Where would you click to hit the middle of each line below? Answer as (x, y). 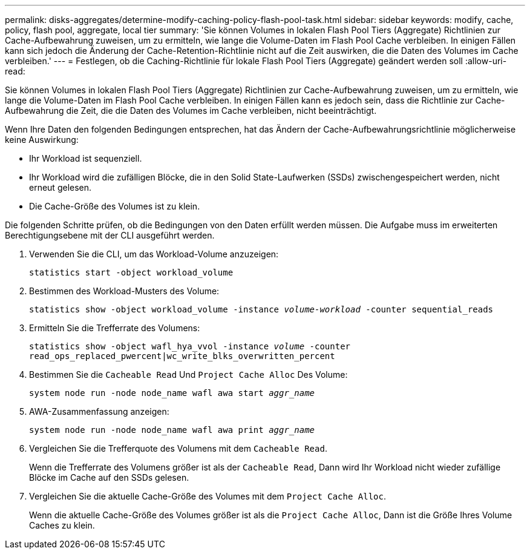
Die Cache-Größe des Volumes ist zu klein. (115, 206)
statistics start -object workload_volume (131, 272)
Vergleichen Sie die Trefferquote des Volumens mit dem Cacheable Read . (178, 448)
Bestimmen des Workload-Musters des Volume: (124, 291)
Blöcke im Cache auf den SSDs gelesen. (109, 477)
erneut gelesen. (61, 187)
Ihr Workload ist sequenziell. (86, 158)
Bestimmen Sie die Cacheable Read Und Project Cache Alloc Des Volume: (188, 374)
